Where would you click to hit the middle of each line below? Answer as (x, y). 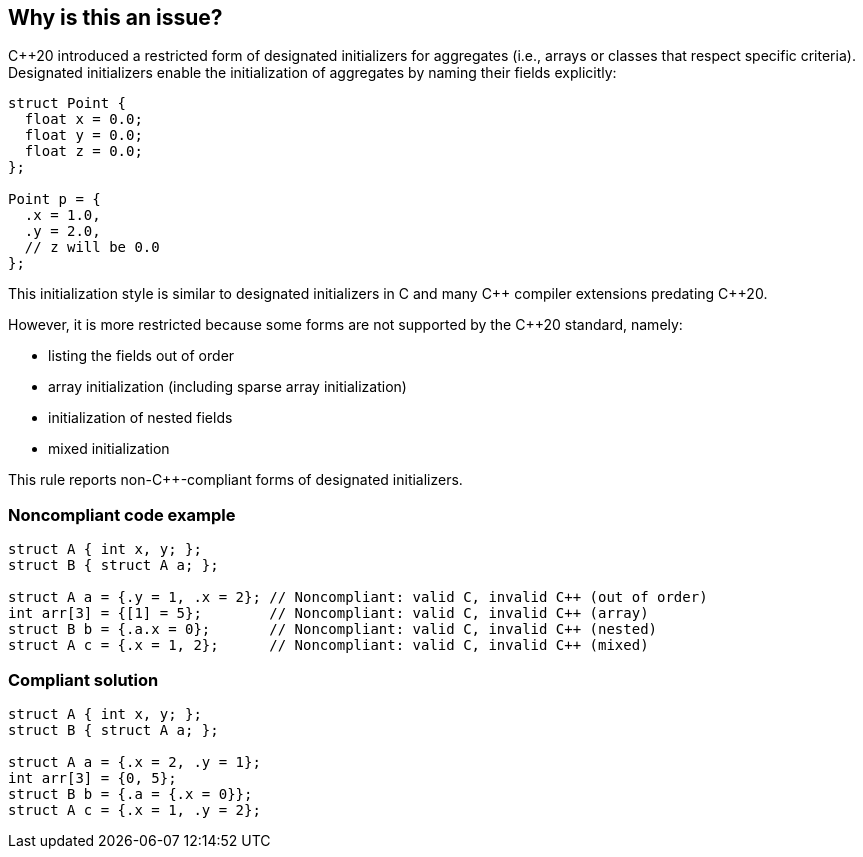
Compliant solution (83, 679)
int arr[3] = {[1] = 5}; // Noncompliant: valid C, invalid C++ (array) (328, 613)
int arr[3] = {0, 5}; (92, 777)
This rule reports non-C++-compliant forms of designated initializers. (235, 480)
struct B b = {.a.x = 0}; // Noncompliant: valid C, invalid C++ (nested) (333, 629)
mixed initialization (109, 449)
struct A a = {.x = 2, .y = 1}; (134, 761)
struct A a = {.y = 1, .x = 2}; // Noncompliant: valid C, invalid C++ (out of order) (358, 597)
